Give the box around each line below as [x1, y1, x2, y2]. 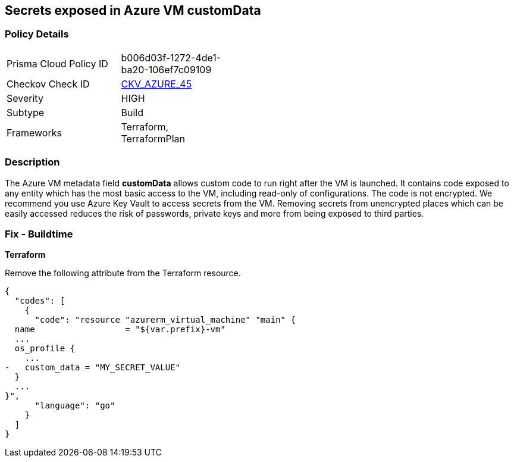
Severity [7, 92, 43, 104]
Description [5, 156, 60, 168]
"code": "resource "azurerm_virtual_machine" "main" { [35, 315, 296, 325]
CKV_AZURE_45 [121, 77, 192, 90]
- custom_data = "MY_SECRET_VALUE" [5, 363, 181, 373]
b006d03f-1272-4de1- [121, 51, 221, 64]
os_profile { [14, 344, 76, 354]
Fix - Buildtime [5, 227, 73, 240]
